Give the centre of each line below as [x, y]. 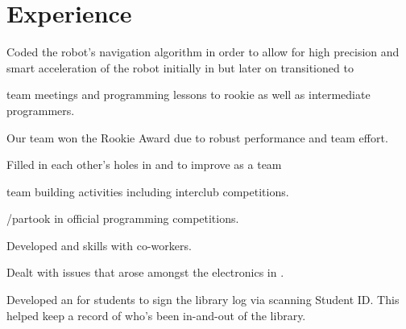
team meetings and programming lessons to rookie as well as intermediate [188, 95]
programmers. [41, 110]
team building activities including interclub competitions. [148, 191]
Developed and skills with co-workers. [99, 245]
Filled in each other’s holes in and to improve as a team [144, 164]
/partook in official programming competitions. [123, 218]
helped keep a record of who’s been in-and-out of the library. [156, 315]
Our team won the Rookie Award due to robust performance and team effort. [197, 137]
